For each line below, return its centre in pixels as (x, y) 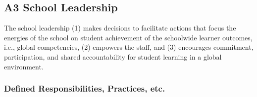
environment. (24, 66)
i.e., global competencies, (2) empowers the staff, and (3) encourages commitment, (129, 47)
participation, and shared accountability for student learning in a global (113, 56)
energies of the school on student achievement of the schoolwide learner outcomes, (128, 37)
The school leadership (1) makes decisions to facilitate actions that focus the (120, 28)
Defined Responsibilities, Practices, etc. (85, 88)
